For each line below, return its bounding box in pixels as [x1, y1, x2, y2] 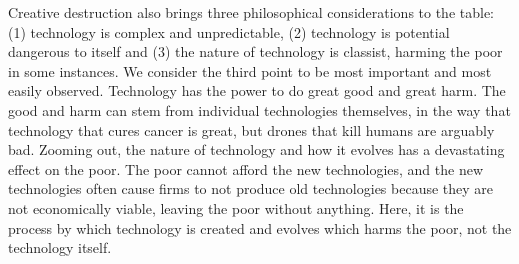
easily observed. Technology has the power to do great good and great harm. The [8, 80, 506, 101]
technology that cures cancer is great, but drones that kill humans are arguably [8, 119, 495, 140]
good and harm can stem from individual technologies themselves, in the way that [8, 99, 511, 120]
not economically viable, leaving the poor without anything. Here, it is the [8, 197, 464, 218]
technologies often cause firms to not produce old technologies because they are [8, 178, 494, 199]
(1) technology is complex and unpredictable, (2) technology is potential [8, 21, 450, 42]
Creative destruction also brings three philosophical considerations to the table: [8, 2, 495, 22]
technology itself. [8, 237, 112, 258]
